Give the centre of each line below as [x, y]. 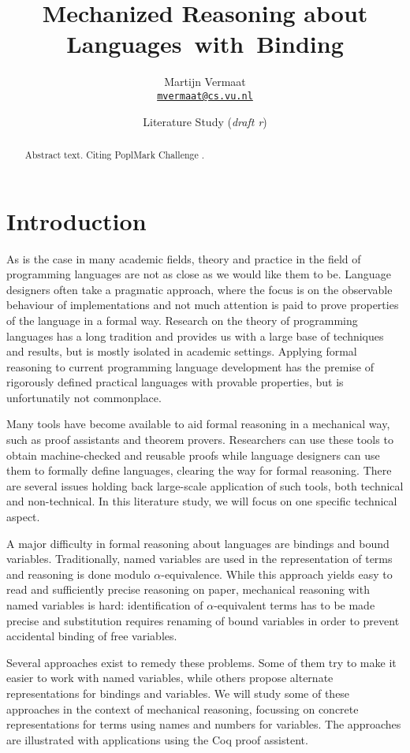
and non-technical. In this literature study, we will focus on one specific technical [202, 501]
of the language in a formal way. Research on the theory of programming [182, 320]
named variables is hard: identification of [105, 605]
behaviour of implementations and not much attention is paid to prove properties [203, 305]
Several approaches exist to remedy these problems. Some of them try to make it [201, 662]
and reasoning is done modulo [78, 574]
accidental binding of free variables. [92, 636]
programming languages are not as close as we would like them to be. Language [199, 274]
